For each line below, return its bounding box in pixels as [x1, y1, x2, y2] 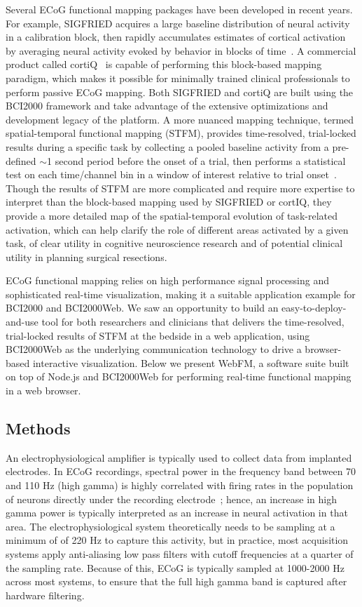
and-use [6, 314, 39, 329]
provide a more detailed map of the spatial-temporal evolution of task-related [6, 208, 337, 222]
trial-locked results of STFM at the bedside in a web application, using [6, 328, 310, 342]
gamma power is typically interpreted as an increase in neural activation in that [6, 505, 348, 520]
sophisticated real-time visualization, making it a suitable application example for [6, 286, 356, 301]
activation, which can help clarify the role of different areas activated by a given [6, 222, 349, 236]
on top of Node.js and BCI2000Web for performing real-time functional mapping [6, 369, 351, 384]
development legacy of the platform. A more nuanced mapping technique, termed [6, 112, 354, 126]
